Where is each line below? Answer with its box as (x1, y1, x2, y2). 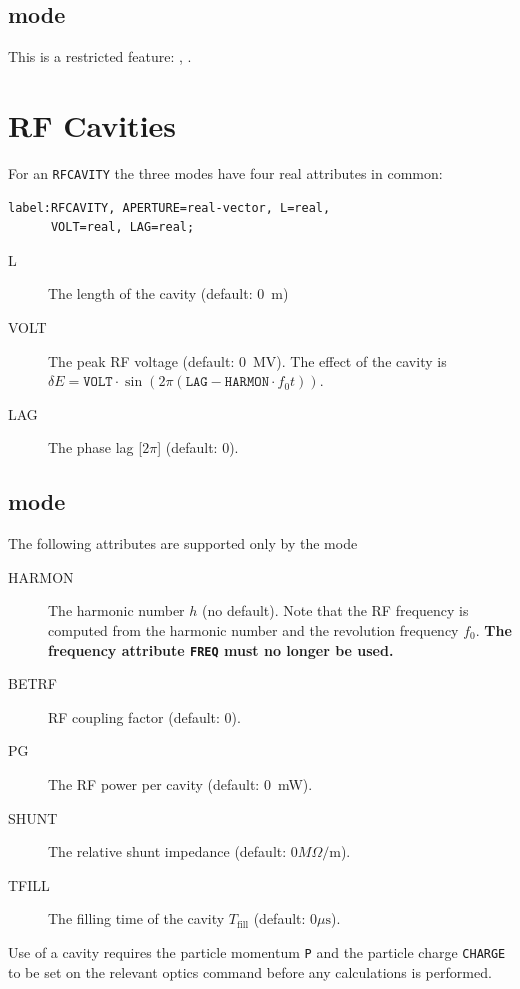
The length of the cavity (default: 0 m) (48, 283, 289, 304)
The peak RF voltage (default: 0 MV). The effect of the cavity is (48, 350, 447, 371)
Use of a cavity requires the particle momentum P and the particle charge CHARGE (8, 941, 506, 962)
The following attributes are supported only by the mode (8, 533, 358, 554)
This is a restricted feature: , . (8, 46, 192, 67)
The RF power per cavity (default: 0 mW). (48, 773, 313, 794)
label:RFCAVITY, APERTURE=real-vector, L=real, (8, 200, 331, 215)
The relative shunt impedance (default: (48, 841, 287, 862)
